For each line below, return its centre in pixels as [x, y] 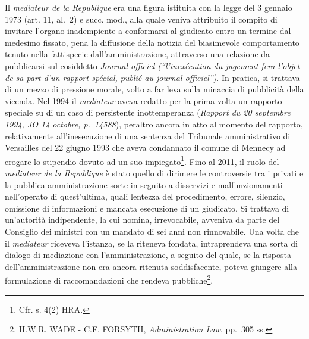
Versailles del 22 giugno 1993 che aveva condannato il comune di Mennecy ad [145, 147]
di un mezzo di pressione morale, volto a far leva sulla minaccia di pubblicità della [154, 89]
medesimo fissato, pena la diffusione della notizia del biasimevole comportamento [152, 42]
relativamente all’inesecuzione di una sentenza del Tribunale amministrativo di [148, 136]
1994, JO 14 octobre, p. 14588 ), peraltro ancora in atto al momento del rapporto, [154, 124]
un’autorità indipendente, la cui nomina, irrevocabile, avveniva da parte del [142, 220]
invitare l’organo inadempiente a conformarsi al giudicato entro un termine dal [148, 31]
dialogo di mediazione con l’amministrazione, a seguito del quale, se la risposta [148, 255]
